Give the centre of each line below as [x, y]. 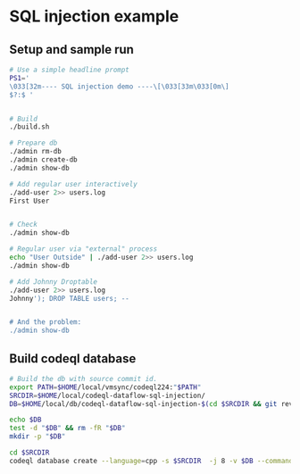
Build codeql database [73, 358]
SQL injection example [94, 17]
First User [29, 201]
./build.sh [29, 127]
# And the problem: [46, 322]
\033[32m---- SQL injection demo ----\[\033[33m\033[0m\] [119, 87]
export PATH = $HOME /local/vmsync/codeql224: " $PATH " [105, 387]
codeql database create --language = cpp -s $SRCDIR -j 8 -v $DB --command [151, 461]
